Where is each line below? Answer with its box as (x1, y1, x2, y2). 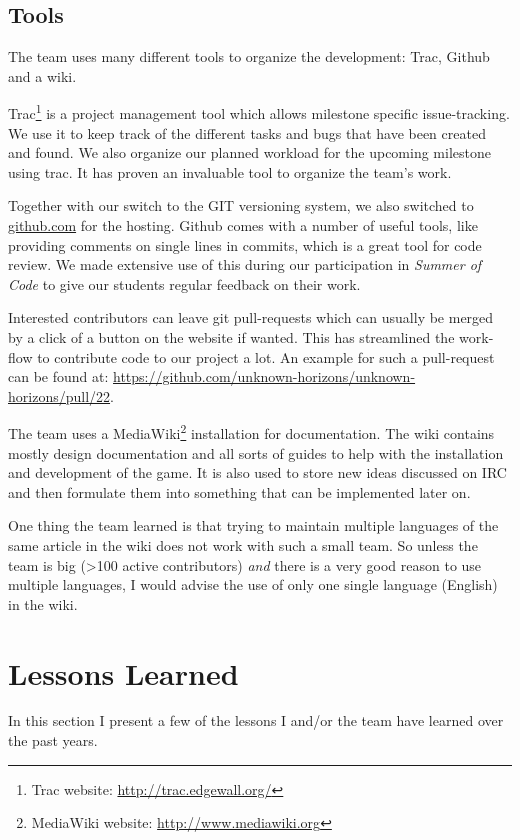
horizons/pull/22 (8, 385, 111, 406)
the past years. (8, 730, 98, 751)
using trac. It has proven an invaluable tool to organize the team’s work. (8, 161, 452, 182)
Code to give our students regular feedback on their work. (8, 273, 361, 294)
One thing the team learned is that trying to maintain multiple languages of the (8, 515, 499, 536)
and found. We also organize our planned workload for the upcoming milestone (8, 142, 491, 163)
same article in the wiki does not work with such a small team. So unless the (8, 534, 478, 555)
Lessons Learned (8, 652, 239, 693)
